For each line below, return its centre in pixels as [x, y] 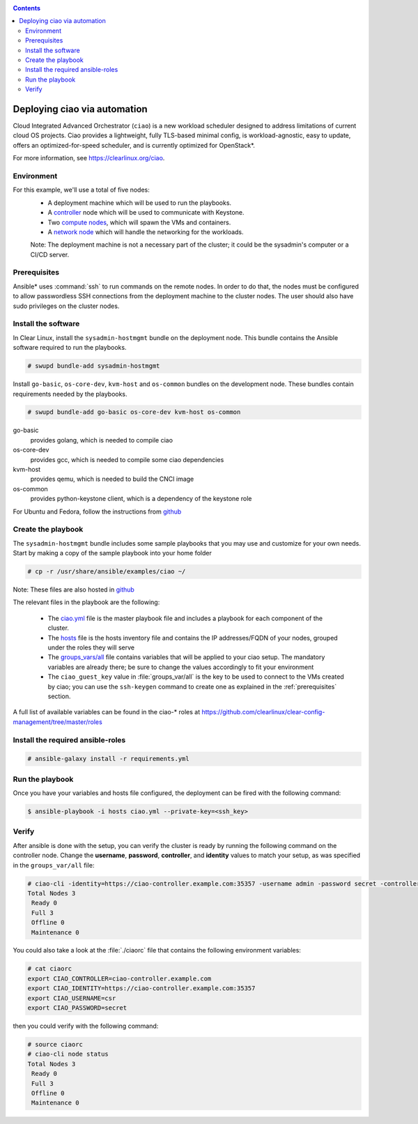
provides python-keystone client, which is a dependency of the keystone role [141, 499]
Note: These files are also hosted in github [74, 590]
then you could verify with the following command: [86, 1026]
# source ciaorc [55, 1044]
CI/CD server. [50, 254]
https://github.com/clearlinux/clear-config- [263, 712]
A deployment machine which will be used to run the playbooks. [140, 203]
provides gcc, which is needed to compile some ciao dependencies [127, 459]
